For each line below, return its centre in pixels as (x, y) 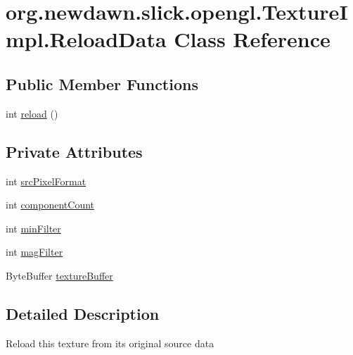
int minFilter (33, 228)
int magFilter (34, 252)
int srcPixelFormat (46, 181)
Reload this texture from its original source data (110, 343)
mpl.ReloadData (86, 39)
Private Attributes (74, 151)
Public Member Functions (102, 83)
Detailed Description (83, 313)
